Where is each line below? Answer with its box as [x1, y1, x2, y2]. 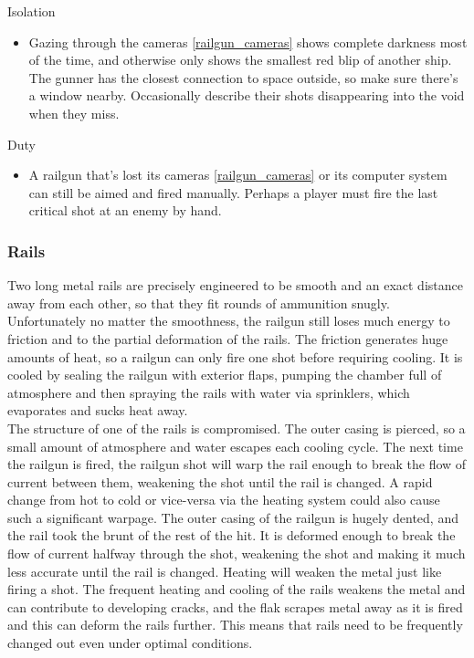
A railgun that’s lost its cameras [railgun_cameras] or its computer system [28, 165, 448, 184]
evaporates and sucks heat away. [7, 401, 188, 420]
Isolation [7, 2, 56, 20]
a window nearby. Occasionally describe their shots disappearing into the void [28, 86, 465, 105]
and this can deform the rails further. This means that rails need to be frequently [7, 615, 463, 634]
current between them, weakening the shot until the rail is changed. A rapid [7, 472, 433, 491]
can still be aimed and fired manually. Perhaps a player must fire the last [28, 183, 438, 202]
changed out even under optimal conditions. [7, 633, 253, 653]
